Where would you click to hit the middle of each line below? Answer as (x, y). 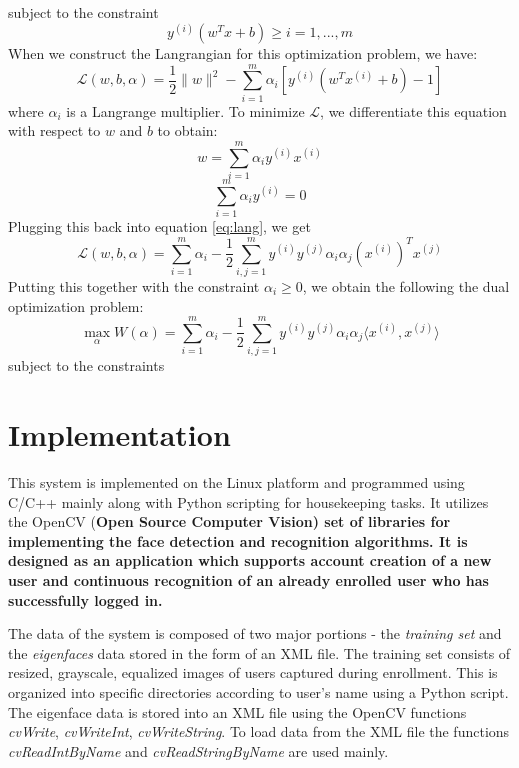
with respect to (54, 130)
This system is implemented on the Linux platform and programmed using (236, 482)
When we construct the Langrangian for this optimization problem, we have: (243, 53)
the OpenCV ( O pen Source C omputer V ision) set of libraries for (229, 521)
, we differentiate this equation (413, 110)
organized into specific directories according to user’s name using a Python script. (258, 691)
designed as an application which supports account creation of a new (250, 560)
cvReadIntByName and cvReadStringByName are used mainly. (198, 750)
